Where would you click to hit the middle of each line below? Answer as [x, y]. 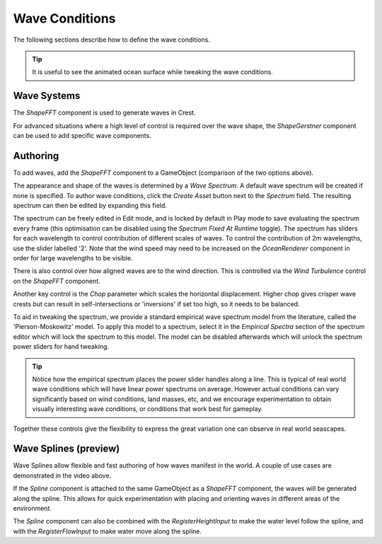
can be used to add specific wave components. [82, 136]
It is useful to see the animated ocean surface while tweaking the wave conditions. [152, 72]
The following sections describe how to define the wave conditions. [111, 40]
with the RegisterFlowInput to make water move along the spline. [107, 531]
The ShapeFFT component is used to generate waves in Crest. [104, 112]
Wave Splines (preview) [66, 449]
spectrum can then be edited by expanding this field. [90, 206]
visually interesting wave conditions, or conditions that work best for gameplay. [147, 409]
